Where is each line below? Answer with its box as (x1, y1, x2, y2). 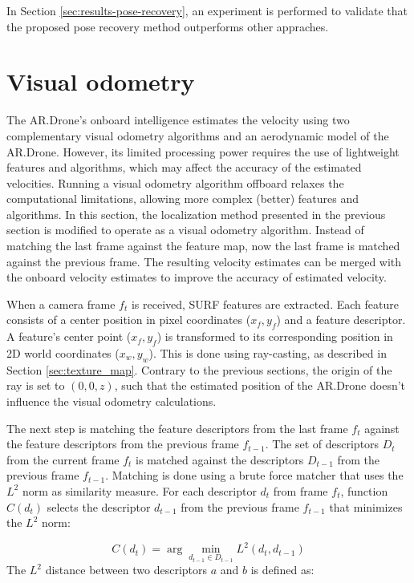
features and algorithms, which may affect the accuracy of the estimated (6, 159, 362, 176)
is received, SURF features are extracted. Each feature (131, 295, 399, 312)
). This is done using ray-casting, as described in (148, 345, 387, 362)
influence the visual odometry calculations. (6, 393, 217, 410)
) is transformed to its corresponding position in (156, 328, 393, 345)
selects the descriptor (47, 498, 151, 515)
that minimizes (329, 498, 403, 515)
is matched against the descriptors (136, 451, 304, 468)
